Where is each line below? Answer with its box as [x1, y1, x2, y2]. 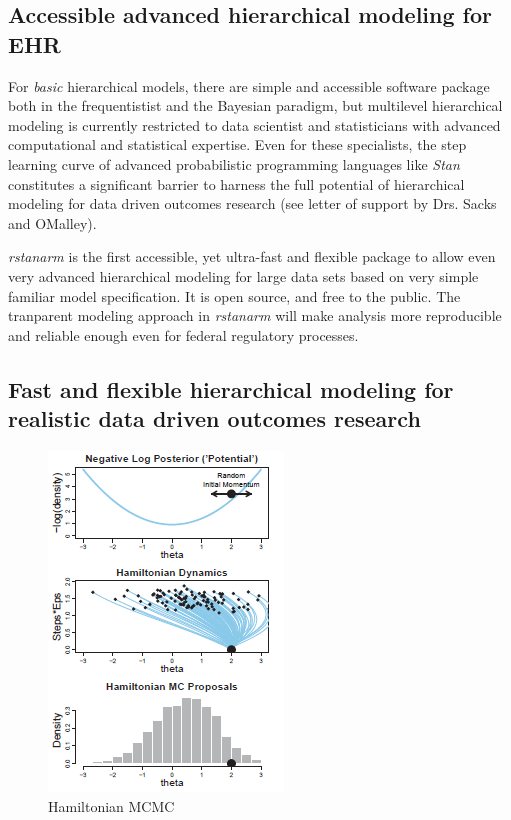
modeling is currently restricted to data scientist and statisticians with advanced [8, 114, 501, 135]
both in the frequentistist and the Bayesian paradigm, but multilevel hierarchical [8, 95, 503, 116]
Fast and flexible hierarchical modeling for [8, 373, 454, 404]
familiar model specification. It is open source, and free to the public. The [8, 285, 461, 306]
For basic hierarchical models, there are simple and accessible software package [8, 75, 490, 96]
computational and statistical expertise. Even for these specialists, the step [8, 134, 467, 155]
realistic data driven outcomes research [8, 403, 421, 434]
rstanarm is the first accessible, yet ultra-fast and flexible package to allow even [8, 246, 496, 267]
